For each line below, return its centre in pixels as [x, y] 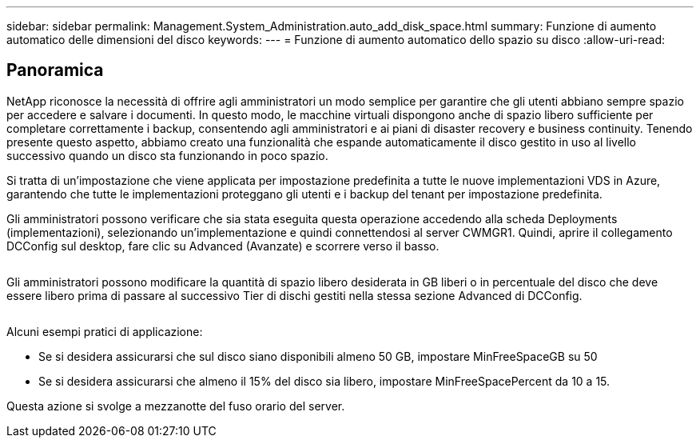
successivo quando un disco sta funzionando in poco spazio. [167, 155]
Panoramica [55, 70]
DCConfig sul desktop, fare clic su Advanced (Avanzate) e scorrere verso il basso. [223, 246]
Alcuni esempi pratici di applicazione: [105, 331]
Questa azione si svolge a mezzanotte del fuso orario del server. [176, 406]
